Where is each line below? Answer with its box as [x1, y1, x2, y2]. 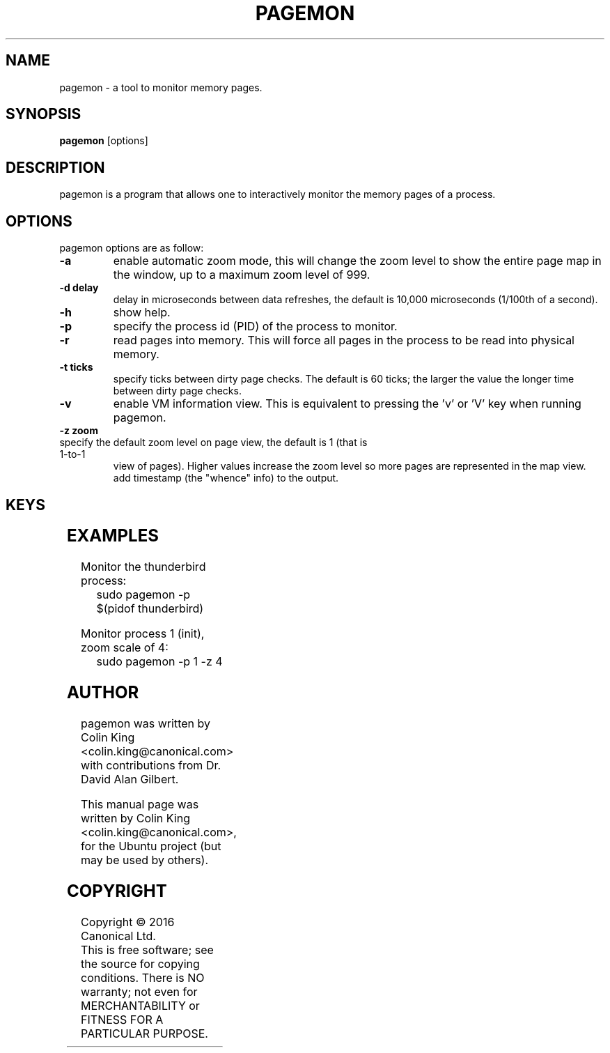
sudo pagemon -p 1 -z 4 [96, 654, 223, 668]
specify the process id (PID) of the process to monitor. [113, 319, 398, 334]
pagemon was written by [81, 716, 210, 730]
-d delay [59, 282, 99, 294]
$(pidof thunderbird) [96, 601, 204, 615]
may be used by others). [81, 852, 209, 867]
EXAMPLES [66, 525, 159, 546]
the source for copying [81, 956, 200, 971]
